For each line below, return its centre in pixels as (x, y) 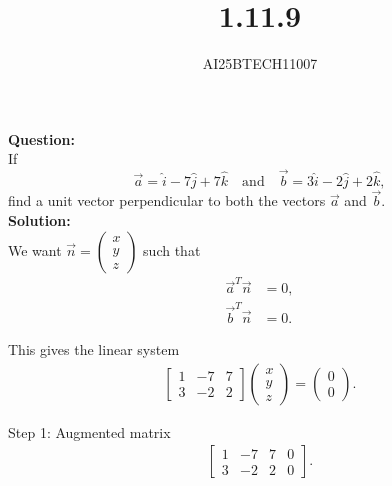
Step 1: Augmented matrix (89, 431)
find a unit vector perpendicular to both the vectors (167, 200)
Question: (41, 138)
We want (35, 249)
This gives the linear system (94, 349)
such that (172, 249)
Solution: (39, 219)
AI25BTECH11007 (260, 63)
